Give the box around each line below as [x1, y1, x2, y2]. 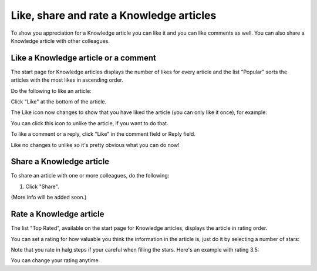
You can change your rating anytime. [11, 257, 100, 264]
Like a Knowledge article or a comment [11, 53, 157, 63]
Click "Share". [25, 183, 59, 190]
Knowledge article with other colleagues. [11, 37, 110, 44]
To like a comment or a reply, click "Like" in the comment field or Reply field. [11, 131, 196, 138]
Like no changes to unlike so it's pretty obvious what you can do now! [11, 141, 180, 148]
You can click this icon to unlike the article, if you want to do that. [11, 119, 168, 126]
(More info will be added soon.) [11, 194, 87, 201]
